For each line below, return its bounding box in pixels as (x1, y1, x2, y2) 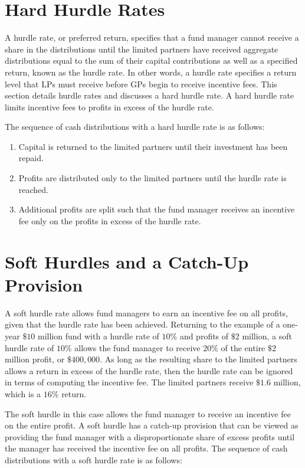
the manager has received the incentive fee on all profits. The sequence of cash (5, 442, 288, 454)
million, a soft (242, 329, 292, 342)
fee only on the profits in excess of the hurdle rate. (18, 214, 201, 227)
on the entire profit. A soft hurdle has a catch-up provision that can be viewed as (5, 419, 299, 431)
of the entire (221, 341, 265, 354)
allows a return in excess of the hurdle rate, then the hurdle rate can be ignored (5, 364, 293, 377)
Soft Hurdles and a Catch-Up (5, 249, 249, 273)
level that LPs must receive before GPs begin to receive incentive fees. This (5, 77, 277, 90)
